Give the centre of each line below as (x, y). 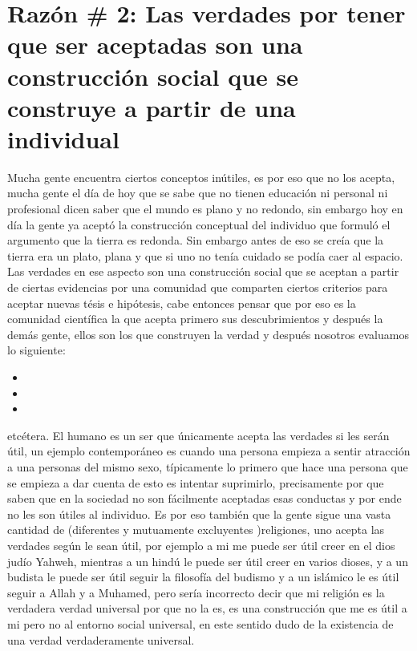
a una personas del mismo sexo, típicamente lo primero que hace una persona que (208, 466)
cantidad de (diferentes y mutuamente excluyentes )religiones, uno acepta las (196, 530)
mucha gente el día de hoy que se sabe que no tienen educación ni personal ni (198, 193)
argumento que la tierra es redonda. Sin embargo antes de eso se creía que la (196, 240)
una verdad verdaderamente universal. (101, 639)
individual (63, 138)
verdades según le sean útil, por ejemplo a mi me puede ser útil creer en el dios (201, 545)
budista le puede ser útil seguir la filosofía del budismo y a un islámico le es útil (203, 577)
